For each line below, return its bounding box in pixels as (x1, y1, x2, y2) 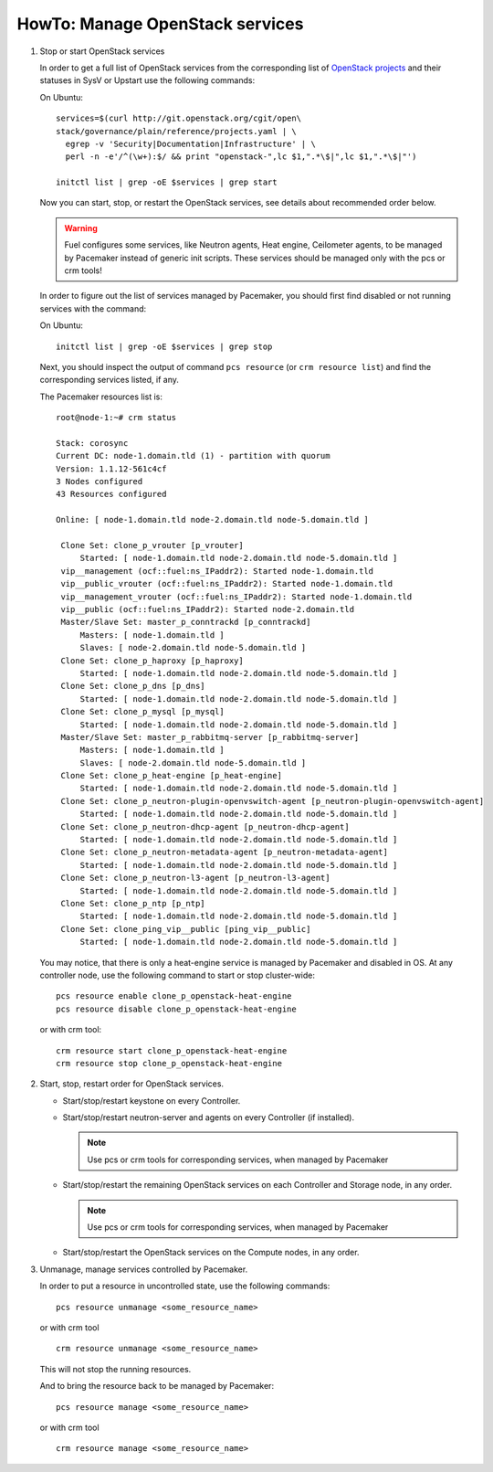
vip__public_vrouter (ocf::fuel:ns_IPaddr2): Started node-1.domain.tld (60, 578, 393, 589)
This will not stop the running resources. (39, 1363, 192, 1374)
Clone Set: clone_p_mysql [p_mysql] (60, 706, 226, 717)
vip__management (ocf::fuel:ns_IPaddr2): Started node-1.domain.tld (60, 566, 374, 576)
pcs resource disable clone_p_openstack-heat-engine (56, 1003, 297, 1014)
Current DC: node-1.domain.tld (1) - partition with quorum (56, 450, 330, 461)
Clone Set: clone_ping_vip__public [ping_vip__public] (60, 924, 311, 934)
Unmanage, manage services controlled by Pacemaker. (39, 1264, 248, 1275)
